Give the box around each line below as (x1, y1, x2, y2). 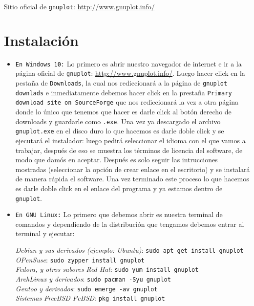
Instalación (4, 30, 79, 50)
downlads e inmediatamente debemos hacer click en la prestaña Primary (15, 87, 232, 97)
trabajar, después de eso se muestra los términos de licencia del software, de (15, 145, 243, 155)
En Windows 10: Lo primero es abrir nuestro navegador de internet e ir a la (15, 58, 242, 68)
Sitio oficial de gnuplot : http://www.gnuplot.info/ (4, 1, 155, 11)
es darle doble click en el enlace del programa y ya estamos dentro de (15, 183, 223, 193)
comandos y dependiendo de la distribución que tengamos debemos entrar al (15, 219, 244, 229)
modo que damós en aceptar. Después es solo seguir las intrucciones (15, 154, 218, 165)
